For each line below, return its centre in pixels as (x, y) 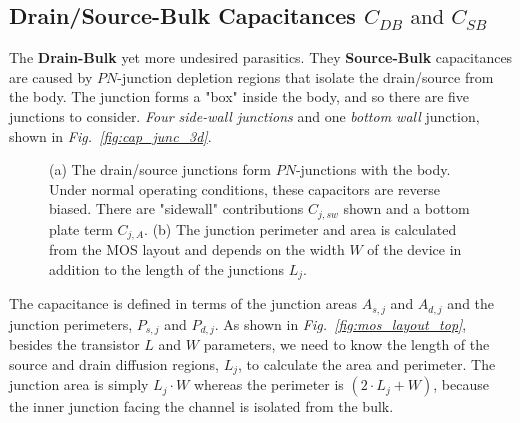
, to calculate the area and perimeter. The (367, 363)
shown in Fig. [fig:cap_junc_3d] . (110, 135)
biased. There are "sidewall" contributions (176, 208)
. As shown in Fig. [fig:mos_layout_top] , (340, 323)
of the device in (414, 249)
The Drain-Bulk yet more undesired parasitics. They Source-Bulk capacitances (261, 57)
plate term (81, 228)
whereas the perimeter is (268, 384)
